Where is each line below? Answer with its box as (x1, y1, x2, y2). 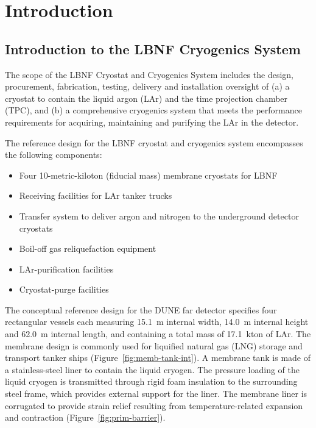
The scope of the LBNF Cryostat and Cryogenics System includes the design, (5, 68, 293, 80)
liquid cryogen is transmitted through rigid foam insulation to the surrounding (5, 375, 298, 388)
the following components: (5, 148, 102, 161)
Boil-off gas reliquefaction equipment (19, 242, 156, 255)
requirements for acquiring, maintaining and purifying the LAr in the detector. (5, 115, 299, 128)
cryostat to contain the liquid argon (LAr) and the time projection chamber (5, 91, 288, 104)
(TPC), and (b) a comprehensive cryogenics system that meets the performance (5, 104, 302, 116)
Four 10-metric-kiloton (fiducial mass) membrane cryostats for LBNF (19, 168, 278, 181)
